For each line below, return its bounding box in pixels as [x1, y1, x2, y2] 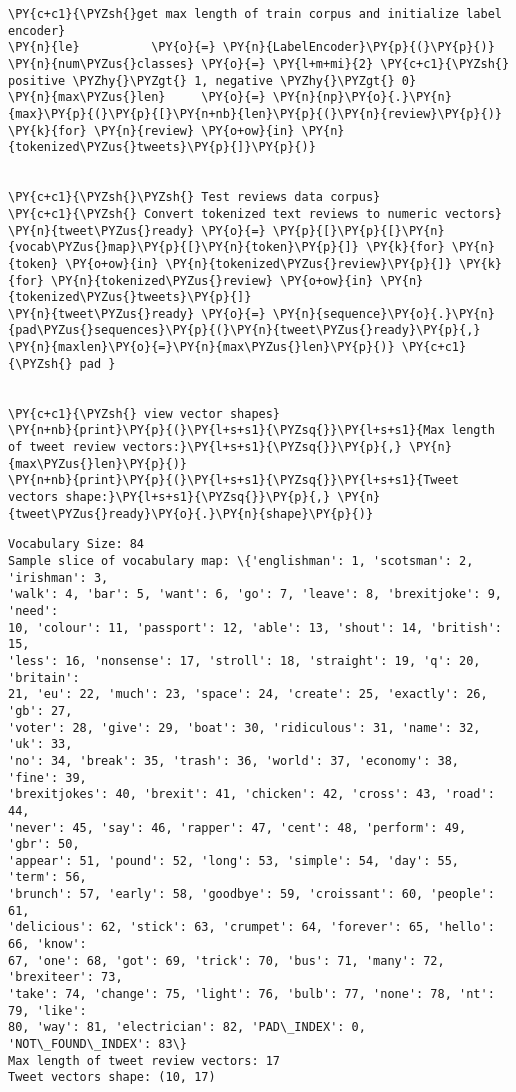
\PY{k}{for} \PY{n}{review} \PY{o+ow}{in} [8, 123, 295, 138]
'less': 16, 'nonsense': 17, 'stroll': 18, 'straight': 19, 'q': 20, [8, 653, 481, 668]
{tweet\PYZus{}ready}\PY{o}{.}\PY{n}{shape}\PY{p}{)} [8, 506, 374, 521]
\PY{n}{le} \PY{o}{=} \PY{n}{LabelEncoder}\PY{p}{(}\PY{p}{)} [8, 40, 495, 55]
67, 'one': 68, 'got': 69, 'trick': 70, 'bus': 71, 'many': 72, [8, 953, 445, 968]
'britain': [8, 670, 80, 685]
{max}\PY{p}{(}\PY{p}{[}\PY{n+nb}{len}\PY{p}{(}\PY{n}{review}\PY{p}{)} [8, 106, 502, 121]
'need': [8, 603, 59, 618]
